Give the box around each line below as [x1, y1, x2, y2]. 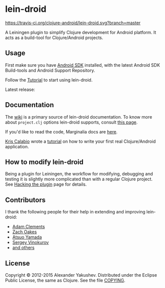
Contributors [5, 196, 46, 204]
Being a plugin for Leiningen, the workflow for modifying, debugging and [5, 171, 153, 177]
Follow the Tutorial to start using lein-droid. [5, 77, 93, 82]
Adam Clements [12, 224, 45, 230]
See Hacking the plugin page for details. [5, 181, 87, 187]
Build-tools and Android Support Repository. [5, 67, 95, 73]
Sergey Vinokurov [12, 240, 49, 246]
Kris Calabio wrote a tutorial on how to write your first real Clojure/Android [5, 138, 156, 144]
